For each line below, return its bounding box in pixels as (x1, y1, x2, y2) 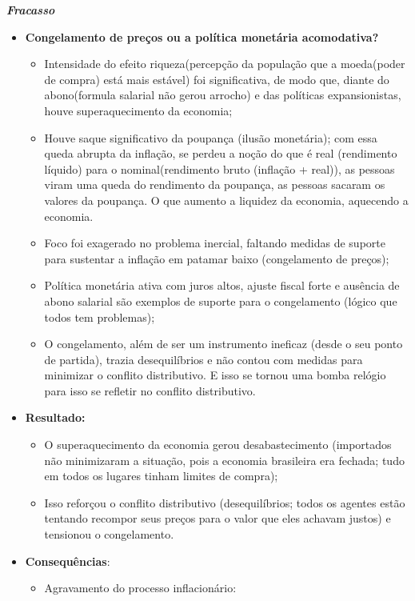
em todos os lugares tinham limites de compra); (44, 467, 278, 484)
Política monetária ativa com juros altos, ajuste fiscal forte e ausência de (44, 277, 400, 294)
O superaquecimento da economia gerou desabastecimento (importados (44, 436, 392, 453)
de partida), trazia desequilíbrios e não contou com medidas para (44, 351, 363, 367)
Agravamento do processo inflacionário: (44, 579, 237, 596)
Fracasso (6, 2, 55, 18)
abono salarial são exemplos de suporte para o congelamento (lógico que (44, 292, 397, 309)
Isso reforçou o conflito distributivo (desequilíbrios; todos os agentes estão (44, 494, 405, 511)
